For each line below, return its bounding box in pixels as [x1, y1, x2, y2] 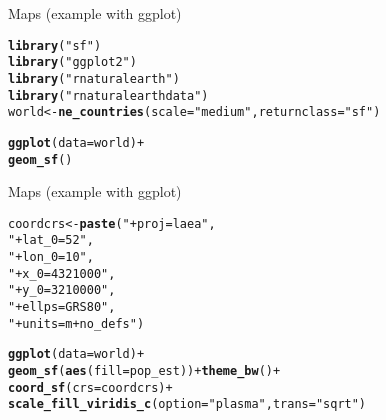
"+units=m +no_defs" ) [8, 316, 145, 331]
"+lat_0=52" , [8, 233, 94, 248]
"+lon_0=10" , [8, 250, 94, 265]
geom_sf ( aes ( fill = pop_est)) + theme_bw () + [8, 364, 281, 379]
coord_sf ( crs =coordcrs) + [8, 380, 173, 395]
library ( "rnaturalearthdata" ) [8, 88, 209, 103]
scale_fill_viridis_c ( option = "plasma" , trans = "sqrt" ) [8, 397, 367, 412]
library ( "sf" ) [8, 38, 102, 53]
